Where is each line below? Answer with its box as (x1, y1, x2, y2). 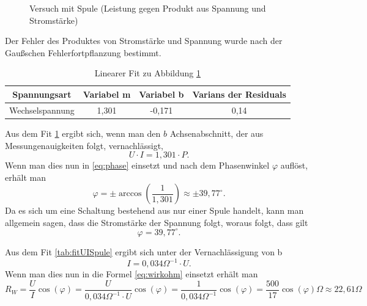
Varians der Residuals (192, 87, 286, 100)
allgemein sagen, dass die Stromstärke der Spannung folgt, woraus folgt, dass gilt (5, 216, 308, 228)
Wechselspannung (9, 103, 75, 116)
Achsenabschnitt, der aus (169, 126, 264, 139)
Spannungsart (12, 87, 72, 100)
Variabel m (83, 87, 131, 100)
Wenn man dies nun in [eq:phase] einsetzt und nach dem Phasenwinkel (5, 159, 270, 172)
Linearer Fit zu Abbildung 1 (94, 67, 201, 79)
